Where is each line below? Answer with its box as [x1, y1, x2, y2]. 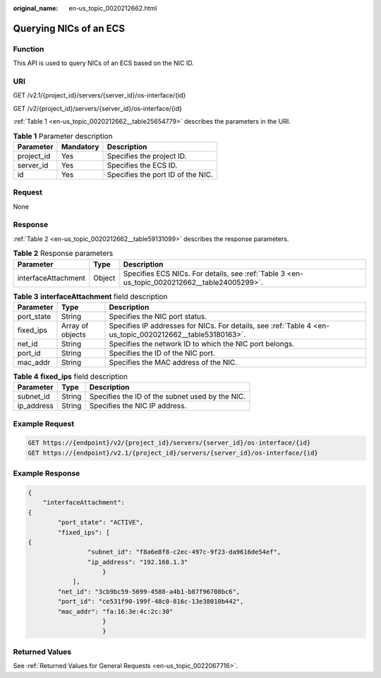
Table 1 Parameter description [13, 131, 113, 141]
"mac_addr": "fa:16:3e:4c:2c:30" [57, 607, 174, 615]
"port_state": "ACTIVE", [57, 518, 144, 527]
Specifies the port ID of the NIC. [107, 170, 213, 180]
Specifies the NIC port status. [109, 311, 207, 321]
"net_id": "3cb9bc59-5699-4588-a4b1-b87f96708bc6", [57, 588, 241, 595]
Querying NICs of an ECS [13, 22, 126, 35]
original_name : [13, 4, 59, 12]
